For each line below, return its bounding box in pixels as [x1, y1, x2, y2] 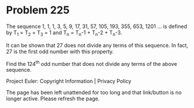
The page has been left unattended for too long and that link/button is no [6, 89, 182, 96]
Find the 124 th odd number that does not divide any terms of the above [6, 59, 178, 67]
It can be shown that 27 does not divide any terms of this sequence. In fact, [6, 41, 189, 48]
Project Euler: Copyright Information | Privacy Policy [6, 78, 132, 85]
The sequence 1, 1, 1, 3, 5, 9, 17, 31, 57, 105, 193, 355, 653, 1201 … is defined [6, 23, 188, 30]
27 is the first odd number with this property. [6, 48, 114, 55]
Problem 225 [6, 4, 70, 17]
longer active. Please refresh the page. [6, 95, 100, 102]
